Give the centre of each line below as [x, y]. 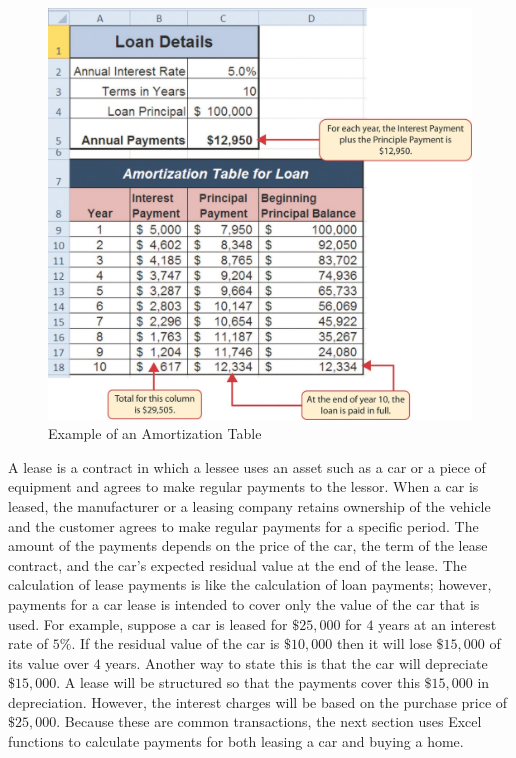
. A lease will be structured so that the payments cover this [238, 682]
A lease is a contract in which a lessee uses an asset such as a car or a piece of [247, 466]
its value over [48, 662]
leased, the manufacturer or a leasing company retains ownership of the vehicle [249, 505]
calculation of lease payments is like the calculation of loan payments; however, [250, 584]
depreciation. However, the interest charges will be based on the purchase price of [258, 701]
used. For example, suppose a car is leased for [148, 623]
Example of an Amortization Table [155, 433]
